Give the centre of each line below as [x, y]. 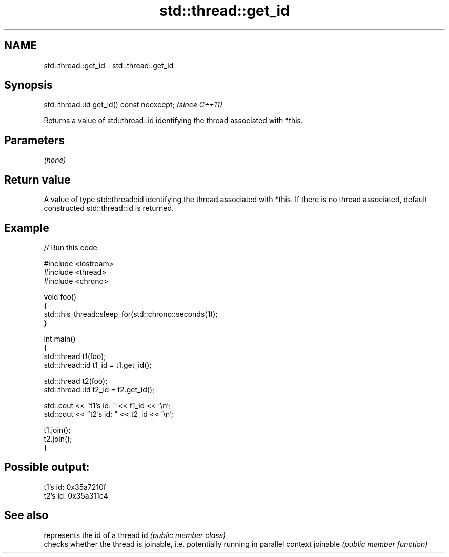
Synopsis [28, 85]
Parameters [34, 140]
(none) [55, 160]
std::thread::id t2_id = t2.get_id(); [99, 389]
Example [27, 228]
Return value [37, 180]
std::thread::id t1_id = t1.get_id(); [98, 365]
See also [26, 515]
